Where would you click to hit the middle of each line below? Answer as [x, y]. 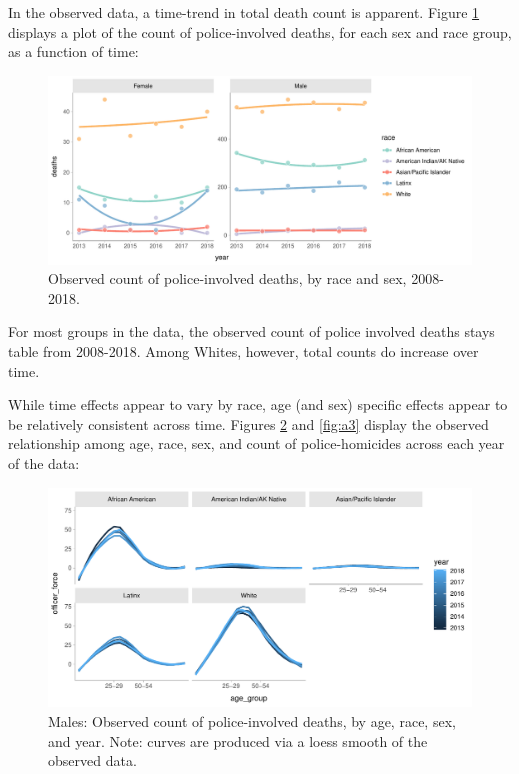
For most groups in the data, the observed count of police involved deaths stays [251, 331]
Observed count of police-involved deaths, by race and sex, [227, 278]
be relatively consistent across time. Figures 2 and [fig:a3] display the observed [248, 423]
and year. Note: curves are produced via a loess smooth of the [238, 740]
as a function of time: [73, 51]
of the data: [44, 462]
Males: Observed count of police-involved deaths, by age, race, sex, [252, 720]
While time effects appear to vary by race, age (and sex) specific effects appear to [258, 404]
